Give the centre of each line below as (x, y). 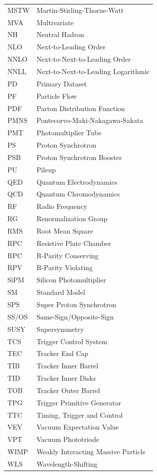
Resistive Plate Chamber (74, 243)
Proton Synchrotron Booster (79, 157)
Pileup (46, 169)
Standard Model (61, 292)
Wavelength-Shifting (67, 463)
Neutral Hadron (60, 34)
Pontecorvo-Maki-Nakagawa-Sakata (90, 120)
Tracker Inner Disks (66, 378)
